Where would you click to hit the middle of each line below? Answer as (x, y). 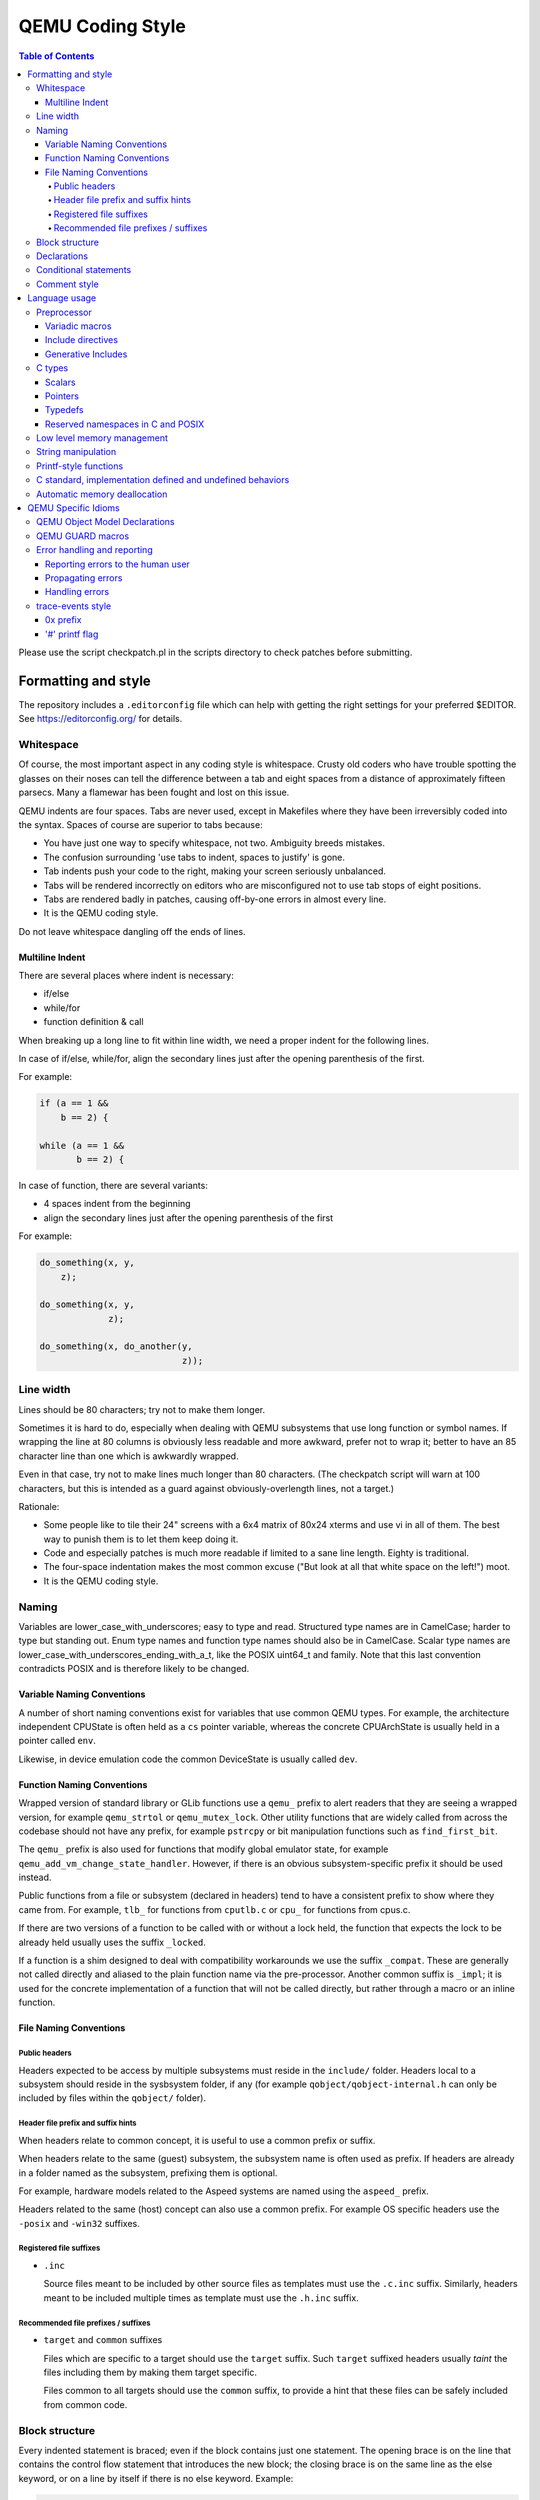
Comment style (67, 284)
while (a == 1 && (82, 1145)
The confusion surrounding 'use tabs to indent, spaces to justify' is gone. (194, 857)
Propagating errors (84, 578)
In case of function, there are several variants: (113, 1185)
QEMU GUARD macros (83, 536)
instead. (35, 1877)
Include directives (82, 340)
